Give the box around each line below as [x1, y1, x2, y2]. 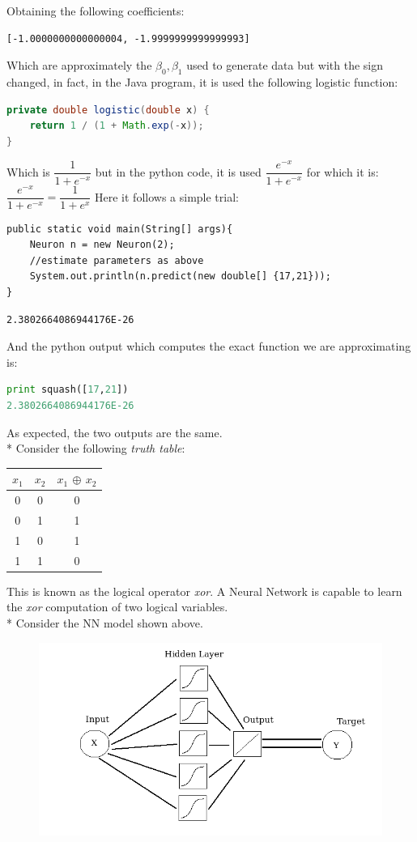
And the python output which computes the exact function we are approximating [6, 338, 411, 355]
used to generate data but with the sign [186, 57, 384, 74]
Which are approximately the [6, 57, 152, 74]
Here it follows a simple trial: [95, 188, 239, 205]
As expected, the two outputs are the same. [6, 423, 223, 440]
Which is [6, 163, 50, 180]
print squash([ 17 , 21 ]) [6, 384, 129, 396]
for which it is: [306, 163, 379, 180]
